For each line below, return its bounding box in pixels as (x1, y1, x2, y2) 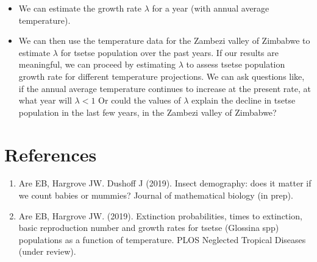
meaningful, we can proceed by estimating (18, 58, 176, 71)
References (4, 141, 97, 166)
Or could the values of (98, 94, 181, 107)
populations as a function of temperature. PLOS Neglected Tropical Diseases (18, 233, 306, 246)
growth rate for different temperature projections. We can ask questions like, (18, 69, 305, 82)
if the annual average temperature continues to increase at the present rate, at (18, 82, 311, 94)
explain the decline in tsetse (191, 94, 296, 107)
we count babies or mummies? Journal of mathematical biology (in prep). (18, 189, 293, 202)
